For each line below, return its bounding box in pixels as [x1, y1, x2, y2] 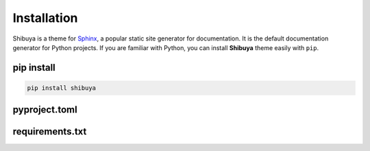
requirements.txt [12, 126, 87, 137]
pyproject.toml [12, 104, 78, 116]
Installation [12, 10, 78, 25]
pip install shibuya [27, 84, 96, 92]
